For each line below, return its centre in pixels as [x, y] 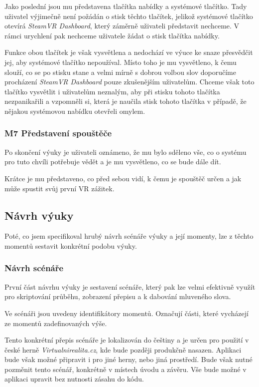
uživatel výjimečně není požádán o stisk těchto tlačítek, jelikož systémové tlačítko [129, 16]
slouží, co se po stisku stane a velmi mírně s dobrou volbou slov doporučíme [120, 72]
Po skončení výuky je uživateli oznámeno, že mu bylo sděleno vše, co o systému [126, 152]
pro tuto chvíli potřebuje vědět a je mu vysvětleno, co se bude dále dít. [113, 162]
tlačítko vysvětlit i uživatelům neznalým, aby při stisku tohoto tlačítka [112, 91]
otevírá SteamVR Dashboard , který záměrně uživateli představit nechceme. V [122, 26]
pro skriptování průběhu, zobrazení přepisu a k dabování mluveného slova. [118, 296]
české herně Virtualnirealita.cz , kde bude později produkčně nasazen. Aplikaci [123, 349]
